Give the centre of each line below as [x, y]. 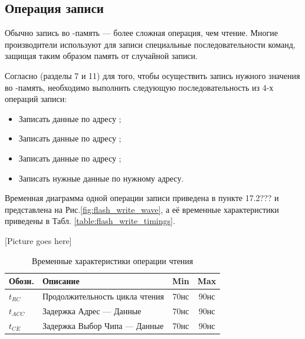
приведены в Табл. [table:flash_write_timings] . [90, 221]
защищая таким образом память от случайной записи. [101, 56]
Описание [61, 281]
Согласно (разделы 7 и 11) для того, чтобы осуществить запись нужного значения [152, 75]
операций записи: [36, 99]
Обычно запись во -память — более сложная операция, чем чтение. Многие [141, 33]
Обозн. [22, 281]
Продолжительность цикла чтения [103, 296]
